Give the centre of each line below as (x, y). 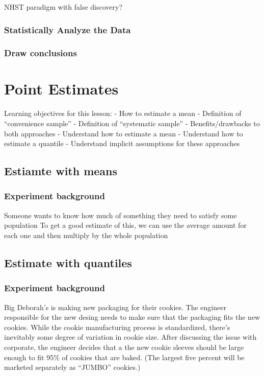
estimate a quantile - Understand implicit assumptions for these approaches (122, 143)
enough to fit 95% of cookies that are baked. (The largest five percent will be (124, 357)
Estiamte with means (61, 171)
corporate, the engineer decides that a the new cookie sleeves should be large (124, 347)
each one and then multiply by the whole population (86, 235)
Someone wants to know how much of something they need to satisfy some (121, 215)
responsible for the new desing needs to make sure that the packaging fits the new (132, 317)
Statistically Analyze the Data (68, 29)
